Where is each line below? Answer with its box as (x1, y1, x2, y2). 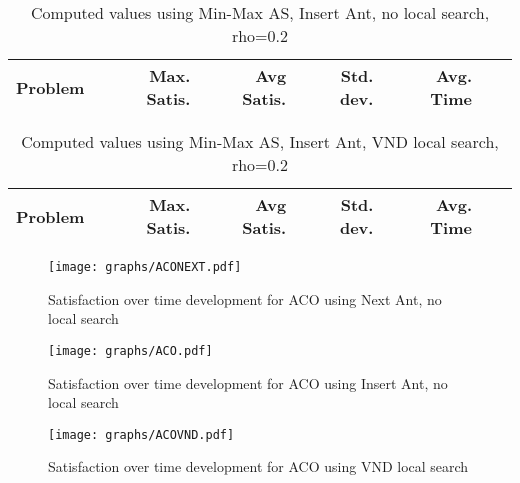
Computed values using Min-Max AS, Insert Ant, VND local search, (21, 130, 499, 153)
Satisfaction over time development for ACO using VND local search (48, 456, 469, 477)
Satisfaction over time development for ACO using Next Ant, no (48, 288, 442, 309)
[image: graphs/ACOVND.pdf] (48, 427, 235, 442)
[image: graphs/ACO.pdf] (48, 343, 213, 358)
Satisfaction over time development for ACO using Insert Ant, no (48, 372, 448, 393)
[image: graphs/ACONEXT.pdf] (48, 260, 242, 274)
